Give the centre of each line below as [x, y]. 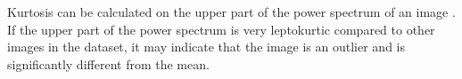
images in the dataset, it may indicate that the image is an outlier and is [206, 47]
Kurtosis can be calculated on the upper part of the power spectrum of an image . [231, 12]
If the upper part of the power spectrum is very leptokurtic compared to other [221, 29]
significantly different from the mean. [108, 63]
